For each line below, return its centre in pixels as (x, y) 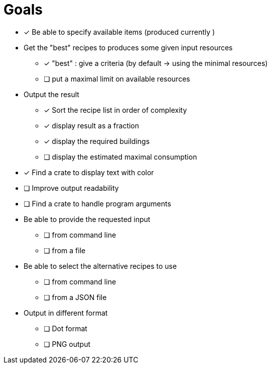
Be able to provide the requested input (87, 219)
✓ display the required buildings (97, 141)
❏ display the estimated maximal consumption (120, 157)
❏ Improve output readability (71, 188)
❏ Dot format (65, 328)
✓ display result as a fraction (92, 125)
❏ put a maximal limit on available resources (117, 79)
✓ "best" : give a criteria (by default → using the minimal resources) (156, 63)
